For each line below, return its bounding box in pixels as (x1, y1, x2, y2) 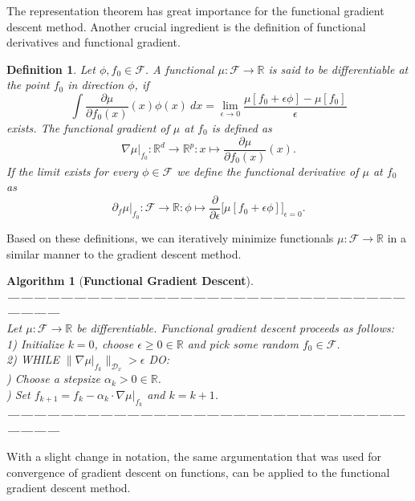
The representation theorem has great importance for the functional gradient (6, 2, 384, 18)
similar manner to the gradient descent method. (6, 245, 242, 262)
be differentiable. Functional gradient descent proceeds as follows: (76, 319, 394, 336)
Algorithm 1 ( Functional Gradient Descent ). (6, 272, 254, 289)
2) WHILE (6, 351, 59, 368)
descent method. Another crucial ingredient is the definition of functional (6, 18, 366, 35)
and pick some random (187, 335, 299, 352)
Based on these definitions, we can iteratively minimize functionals (6, 229, 334, 246)
